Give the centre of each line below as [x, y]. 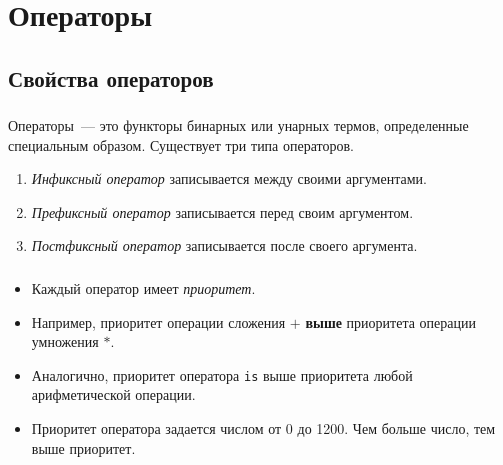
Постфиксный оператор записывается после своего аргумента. [224, 245]
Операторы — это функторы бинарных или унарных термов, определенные [238, 125]
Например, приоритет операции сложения [158, 321]
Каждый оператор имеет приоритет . [143, 287]
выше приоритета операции [390, 321]
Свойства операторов [111, 77]
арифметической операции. [113, 394]
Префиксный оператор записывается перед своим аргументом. [222, 211]
